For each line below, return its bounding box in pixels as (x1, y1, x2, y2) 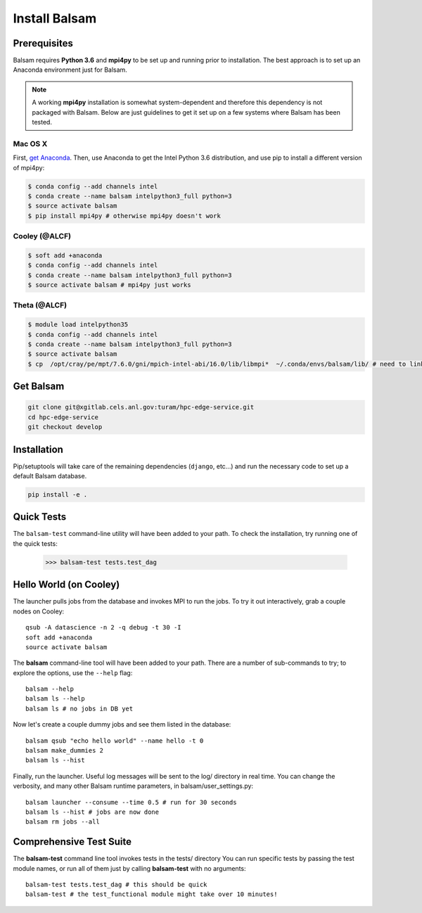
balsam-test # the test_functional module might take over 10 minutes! (25, 890, 278, 898)
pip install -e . (27, 490, 88, 499)
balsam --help (25, 685, 74, 693)
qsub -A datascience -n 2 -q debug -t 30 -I (25, 623, 182, 632)
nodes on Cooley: (13, 607, 65, 615)
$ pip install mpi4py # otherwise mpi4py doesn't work (27, 212, 221, 219)
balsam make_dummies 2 (25, 746, 104, 755)
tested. (32, 118, 53, 127)
